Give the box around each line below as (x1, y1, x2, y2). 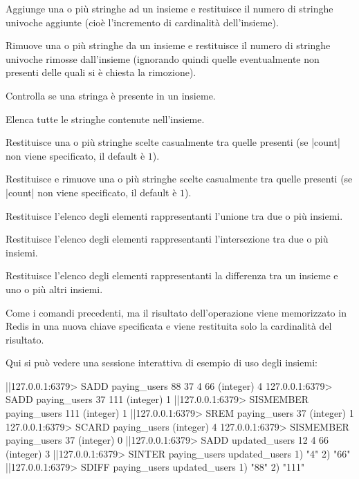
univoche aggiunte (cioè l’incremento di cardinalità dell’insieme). (6, 15, 279, 29)
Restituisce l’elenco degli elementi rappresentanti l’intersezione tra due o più (6, 232, 329, 246)
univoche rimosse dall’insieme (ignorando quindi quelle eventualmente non (6, 51, 320, 66)
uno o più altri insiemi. (6, 281, 103, 296)
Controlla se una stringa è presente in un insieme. (6, 88, 216, 102)
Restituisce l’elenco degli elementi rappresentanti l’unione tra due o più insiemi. (6, 208, 343, 223)
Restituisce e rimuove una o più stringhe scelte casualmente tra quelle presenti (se (6, 171, 353, 186)
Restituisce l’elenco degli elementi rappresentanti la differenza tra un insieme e (6, 268, 338, 283)
